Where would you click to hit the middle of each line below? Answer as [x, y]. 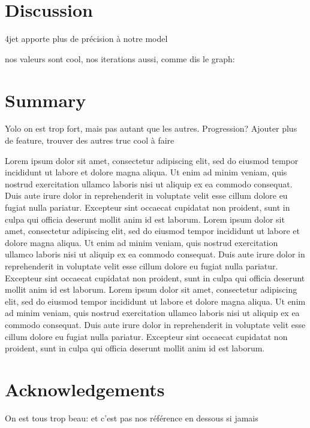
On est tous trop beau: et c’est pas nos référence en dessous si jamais [132, 418]
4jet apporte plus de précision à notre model [86, 39]
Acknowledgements [85, 389]
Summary [46, 100]
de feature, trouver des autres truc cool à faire [90, 140]
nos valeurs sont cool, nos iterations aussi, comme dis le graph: [120, 58]
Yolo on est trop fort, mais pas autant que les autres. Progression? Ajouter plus [151, 128]
